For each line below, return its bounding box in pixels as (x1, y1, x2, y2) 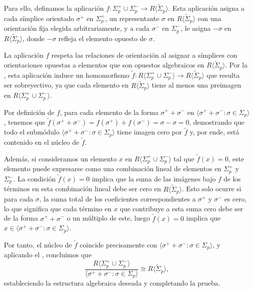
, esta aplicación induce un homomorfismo (4, 69, 129, 80)
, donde (22, 33, 45, 44)
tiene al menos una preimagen (151, 80, 241, 90)
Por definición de (4, 107, 55, 117)
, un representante (105, 13, 159, 23)
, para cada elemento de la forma (60, 107, 159, 117)
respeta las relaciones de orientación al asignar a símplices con (51, 50, 237, 60)
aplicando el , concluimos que (4, 249, 92, 260)
